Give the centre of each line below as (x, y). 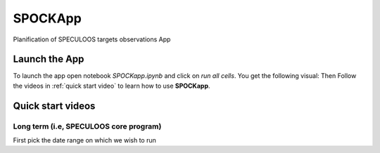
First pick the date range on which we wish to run (84, 140)
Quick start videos (54, 106)
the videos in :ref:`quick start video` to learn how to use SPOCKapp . (112, 86)
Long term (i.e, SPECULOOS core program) (87, 126)
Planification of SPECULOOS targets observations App (92, 39)
